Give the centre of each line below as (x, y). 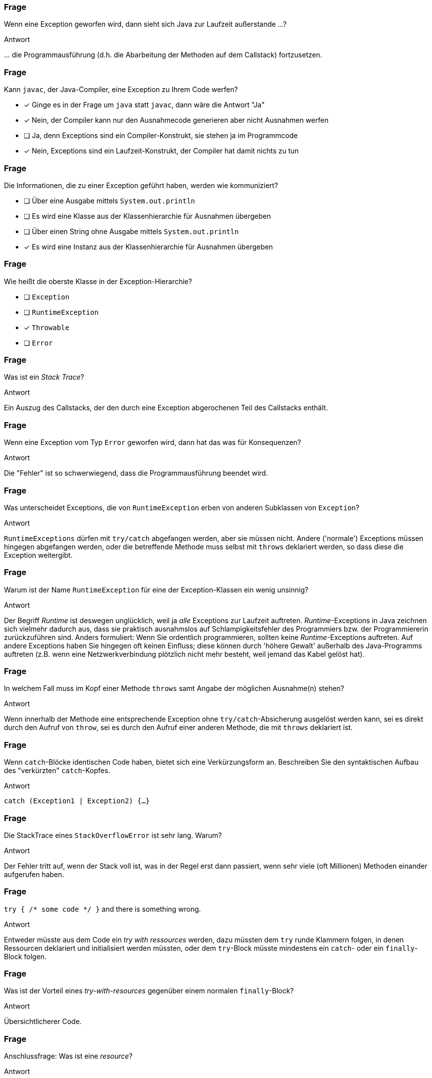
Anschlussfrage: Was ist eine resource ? (68, 1056)
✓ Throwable (47, 327)
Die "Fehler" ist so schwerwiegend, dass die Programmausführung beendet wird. (136, 473)
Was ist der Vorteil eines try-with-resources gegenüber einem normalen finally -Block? (149, 991)
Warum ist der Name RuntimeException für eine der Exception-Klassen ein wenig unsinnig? (156, 589)
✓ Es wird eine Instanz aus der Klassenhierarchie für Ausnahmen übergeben (149, 246)
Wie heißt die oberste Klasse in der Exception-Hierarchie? (98, 281)
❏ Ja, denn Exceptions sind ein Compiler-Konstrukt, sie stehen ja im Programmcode (161, 136)
